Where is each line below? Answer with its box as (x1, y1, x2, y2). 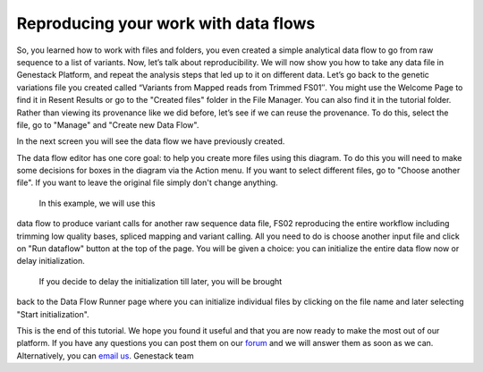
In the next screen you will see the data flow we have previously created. (16, 136, 285, 147)
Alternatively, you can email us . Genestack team (16, 350, 194, 361)
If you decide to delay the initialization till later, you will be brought (38, 275, 283, 286)
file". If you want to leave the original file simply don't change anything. (16, 177, 278, 188)
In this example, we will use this (38, 198, 156, 208)
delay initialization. (16, 256, 85, 266)
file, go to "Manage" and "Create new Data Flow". (16, 119, 199, 130)
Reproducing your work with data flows (16, 13, 316, 33)
